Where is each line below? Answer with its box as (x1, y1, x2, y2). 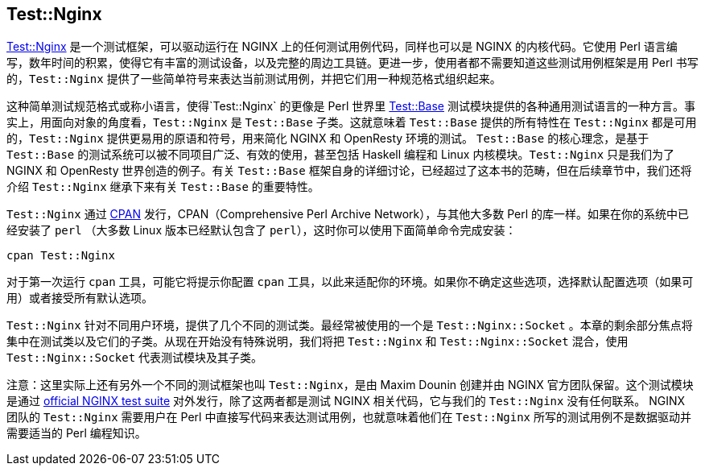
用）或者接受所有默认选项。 (6, 291, 153, 305)
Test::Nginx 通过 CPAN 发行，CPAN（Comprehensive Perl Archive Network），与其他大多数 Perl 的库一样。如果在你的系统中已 (6, 207, 690, 222)
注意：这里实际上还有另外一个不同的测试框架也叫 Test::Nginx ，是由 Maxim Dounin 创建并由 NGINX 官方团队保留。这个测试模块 (6, 378, 694, 392)
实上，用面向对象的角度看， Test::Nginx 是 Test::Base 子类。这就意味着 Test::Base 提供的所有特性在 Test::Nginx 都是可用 (6, 115, 697, 130)
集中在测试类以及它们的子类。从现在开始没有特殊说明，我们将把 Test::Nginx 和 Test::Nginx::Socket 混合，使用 (6, 334, 629, 349)
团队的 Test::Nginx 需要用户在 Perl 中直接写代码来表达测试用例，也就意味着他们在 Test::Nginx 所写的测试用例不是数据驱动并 (6, 410, 691, 424)
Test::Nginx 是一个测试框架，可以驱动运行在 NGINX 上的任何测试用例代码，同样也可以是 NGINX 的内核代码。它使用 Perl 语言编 (6, 39, 678, 54)
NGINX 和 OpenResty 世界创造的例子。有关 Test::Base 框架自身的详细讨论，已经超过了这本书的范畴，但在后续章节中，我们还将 (6, 164, 692, 178)
